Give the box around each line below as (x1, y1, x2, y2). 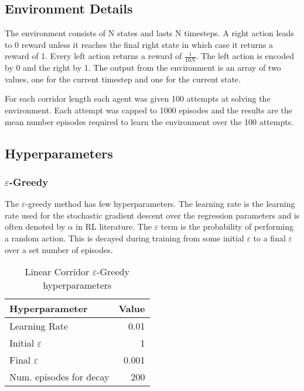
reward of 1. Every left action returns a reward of (5, 50, 182, 62)
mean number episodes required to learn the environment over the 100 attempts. (5, 115, 294, 127)
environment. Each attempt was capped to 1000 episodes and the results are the (5, 104, 293, 116)
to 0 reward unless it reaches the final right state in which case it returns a (5, 38, 273, 50)
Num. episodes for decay (9, 370, 110, 384)
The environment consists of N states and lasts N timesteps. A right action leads (5, 27, 294, 39)
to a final (253, 231, 286, 244)
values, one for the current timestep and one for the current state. (5, 72, 241, 85)
